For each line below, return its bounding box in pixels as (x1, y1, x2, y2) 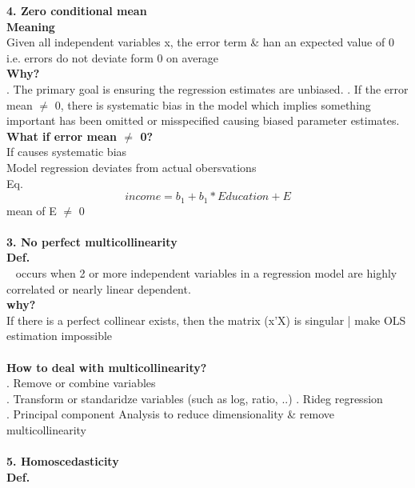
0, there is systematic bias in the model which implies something (54, 96, 371, 113)
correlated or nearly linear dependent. (6, 280, 191, 297)
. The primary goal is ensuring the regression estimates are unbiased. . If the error (6, 80, 409, 97)
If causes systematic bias (6, 143, 127, 160)
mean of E (6, 202, 57, 218)
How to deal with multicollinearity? (6, 358, 207, 375)
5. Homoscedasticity (6, 453, 119, 470)
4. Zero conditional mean (6, 2, 147, 18)
